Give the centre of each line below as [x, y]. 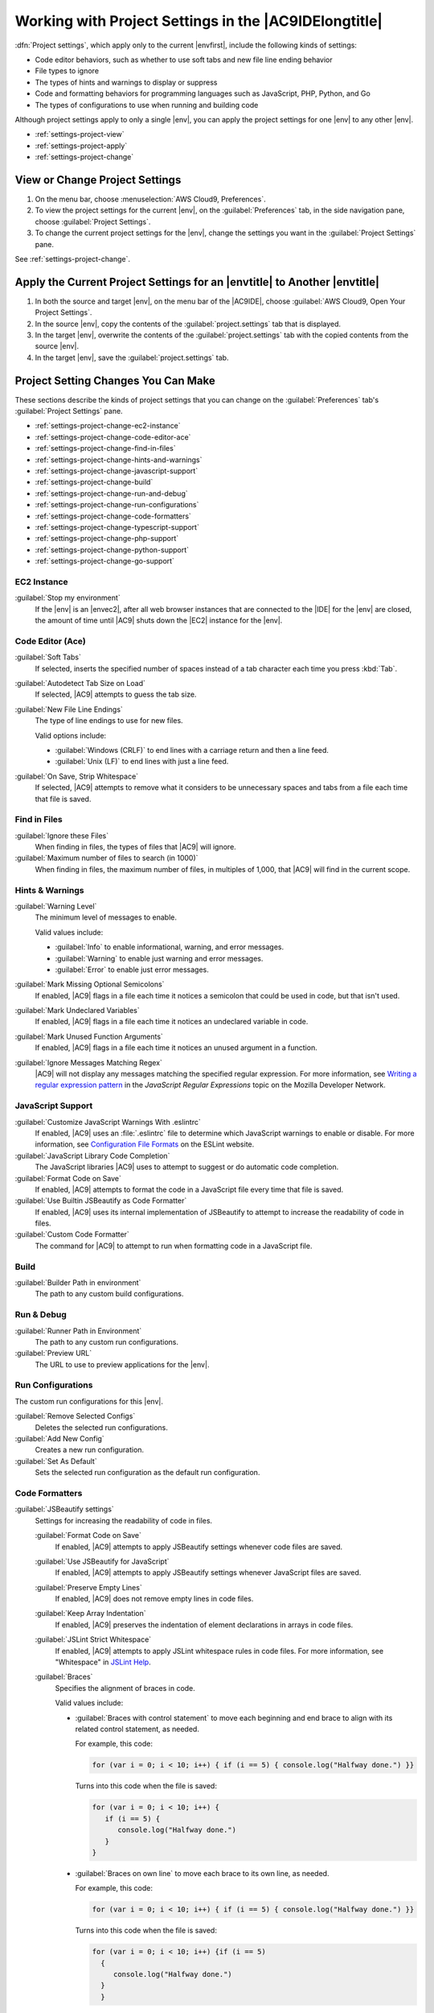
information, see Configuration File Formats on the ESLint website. [145, 1144]
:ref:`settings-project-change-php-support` [107, 539]
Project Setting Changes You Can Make [115, 380]
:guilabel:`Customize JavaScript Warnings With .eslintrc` [108, 1122]
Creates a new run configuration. [90, 1450]
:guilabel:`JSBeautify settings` [64, 1509]
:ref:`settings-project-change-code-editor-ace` [113, 437]
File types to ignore [67, 71]
